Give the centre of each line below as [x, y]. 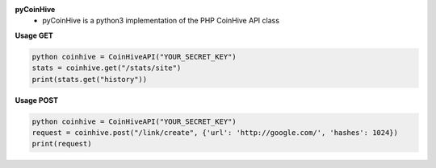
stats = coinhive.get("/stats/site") [107, 68]
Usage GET [34, 35]
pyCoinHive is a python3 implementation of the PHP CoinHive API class [161, 21]
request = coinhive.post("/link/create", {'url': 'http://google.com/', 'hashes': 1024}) [215, 132]
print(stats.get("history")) [90, 79]
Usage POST [36, 100]
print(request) [62, 144]
